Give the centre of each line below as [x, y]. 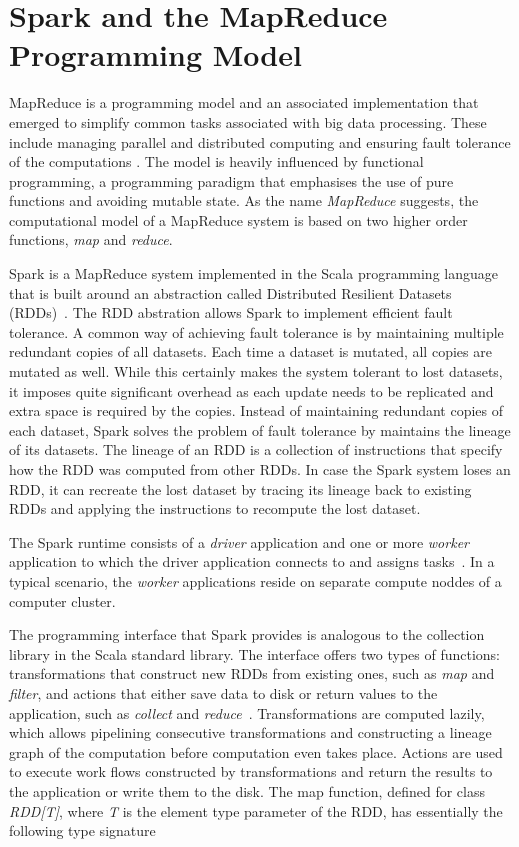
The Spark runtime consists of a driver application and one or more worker [239, 541]
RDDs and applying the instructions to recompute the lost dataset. [215, 508]
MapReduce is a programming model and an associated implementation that [244, 102]
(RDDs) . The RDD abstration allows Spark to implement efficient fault [231, 312]
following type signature [82, 830]
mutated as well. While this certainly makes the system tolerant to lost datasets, [256, 371]
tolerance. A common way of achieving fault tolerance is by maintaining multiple [256, 331]
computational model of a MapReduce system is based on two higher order [238, 219]
